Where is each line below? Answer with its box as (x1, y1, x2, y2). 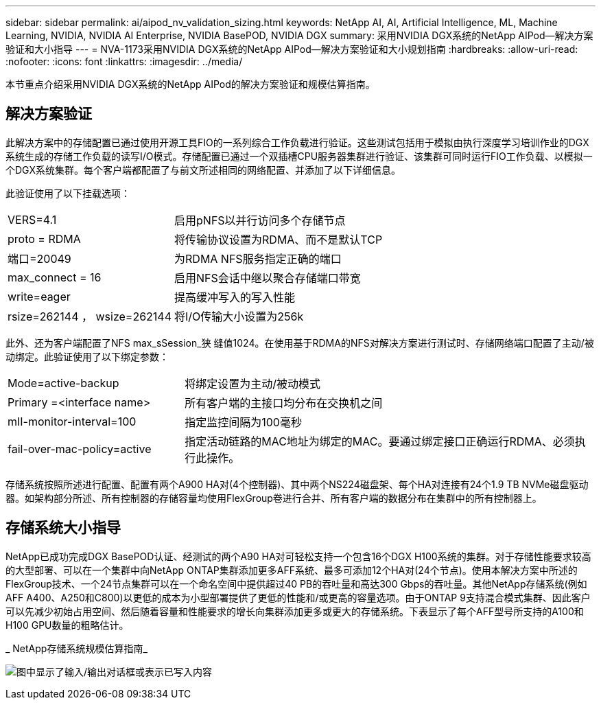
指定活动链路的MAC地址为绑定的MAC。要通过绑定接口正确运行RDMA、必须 (185, 434, 575, 448)
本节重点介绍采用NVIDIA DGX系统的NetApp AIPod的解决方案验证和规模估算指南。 (5, 78, 375, 90)
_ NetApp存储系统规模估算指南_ (5, 642, 148, 654)
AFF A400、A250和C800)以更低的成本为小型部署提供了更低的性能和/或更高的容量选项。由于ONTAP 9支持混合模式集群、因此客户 (5, 591, 591, 603)
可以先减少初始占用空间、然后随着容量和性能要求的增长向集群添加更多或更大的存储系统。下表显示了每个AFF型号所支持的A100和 (5, 605, 584, 617)
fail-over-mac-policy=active (8, 441, 152, 456)
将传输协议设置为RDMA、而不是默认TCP (174, 232, 383, 246)
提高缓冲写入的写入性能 (174, 290, 296, 304)
